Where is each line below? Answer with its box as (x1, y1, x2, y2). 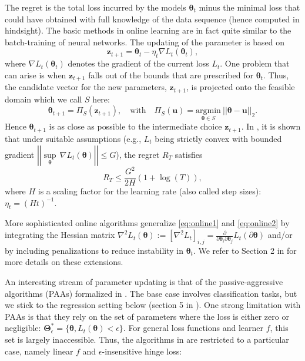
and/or (267, 228, 293, 241)
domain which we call (5, 92, 82, 105)
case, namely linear (5, 345, 73, 357)
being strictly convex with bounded (155, 132, 282, 144)
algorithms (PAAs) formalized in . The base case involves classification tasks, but (5, 287, 297, 299)
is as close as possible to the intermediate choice (49, 120, 222, 133)
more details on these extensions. (5, 256, 123, 268)
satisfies (175, 148, 203, 160)
